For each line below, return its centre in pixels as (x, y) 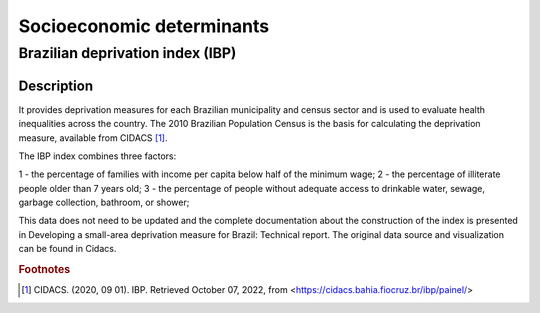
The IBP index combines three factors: (97, 156)
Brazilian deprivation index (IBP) (127, 53)
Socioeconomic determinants (144, 26)
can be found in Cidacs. (67, 249)
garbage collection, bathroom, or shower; (104, 202)
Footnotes (44, 270)
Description (56, 85)
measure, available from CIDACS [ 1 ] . (93, 137)
